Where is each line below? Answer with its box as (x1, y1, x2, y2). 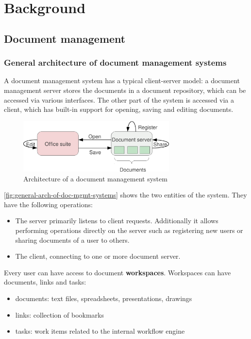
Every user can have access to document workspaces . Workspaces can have (4, 267, 231, 277)
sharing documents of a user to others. (15, 234, 130, 245)
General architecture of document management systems (4, 56, 227, 69)
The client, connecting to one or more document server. (15, 251, 181, 261)
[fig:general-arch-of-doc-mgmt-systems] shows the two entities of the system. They (4, 190, 247, 200)
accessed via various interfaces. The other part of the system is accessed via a (4, 94, 234, 105)
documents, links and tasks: (4, 277, 86, 287)
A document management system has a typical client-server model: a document (4, 75, 240, 86)
